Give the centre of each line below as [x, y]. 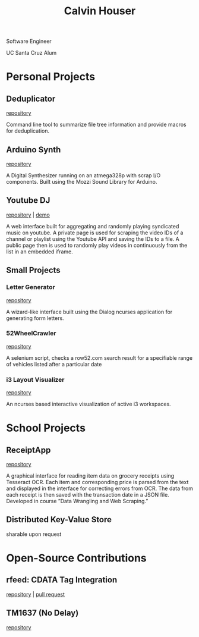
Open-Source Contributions [76, 558]
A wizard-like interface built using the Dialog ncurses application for [89, 312]
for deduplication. [28, 131]
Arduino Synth [34, 150]
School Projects [46, 428]
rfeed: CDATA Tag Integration [62, 580]
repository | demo [28, 215]
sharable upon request [34, 534]
